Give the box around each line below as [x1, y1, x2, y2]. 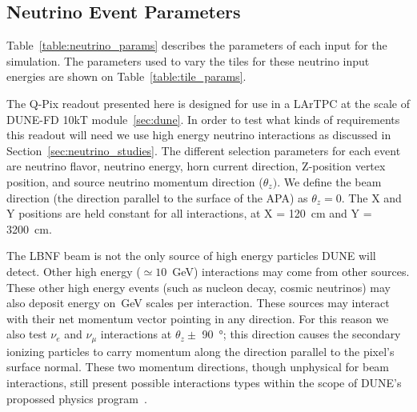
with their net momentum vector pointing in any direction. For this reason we [6, 310, 389, 326]
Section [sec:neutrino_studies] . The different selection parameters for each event [6, 142, 401, 158]
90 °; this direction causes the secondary [202, 326, 401, 342]
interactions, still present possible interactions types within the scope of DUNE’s [6, 374, 402, 390]
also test [6, 326, 47, 342]
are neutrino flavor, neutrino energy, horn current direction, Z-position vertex [6, 158, 386, 174]
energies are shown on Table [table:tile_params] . [6, 68, 247, 85]
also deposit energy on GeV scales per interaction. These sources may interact [6, 294, 390, 311]
